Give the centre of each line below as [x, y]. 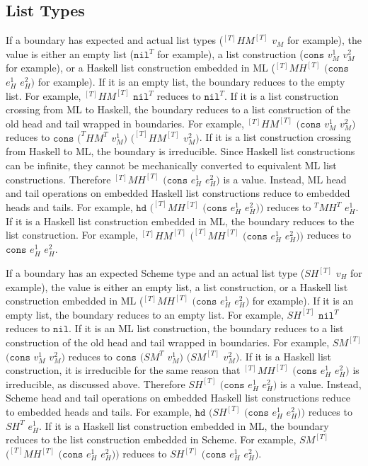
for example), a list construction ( [230, 53]
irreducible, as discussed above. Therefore [96, 383]
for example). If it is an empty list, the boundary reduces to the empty [191, 81]
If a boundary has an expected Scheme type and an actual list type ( [155, 273]
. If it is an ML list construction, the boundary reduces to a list [206, 328]
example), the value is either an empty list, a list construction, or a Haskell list [177, 286]
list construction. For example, [72, 235]
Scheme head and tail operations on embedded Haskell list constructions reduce [178, 398]
